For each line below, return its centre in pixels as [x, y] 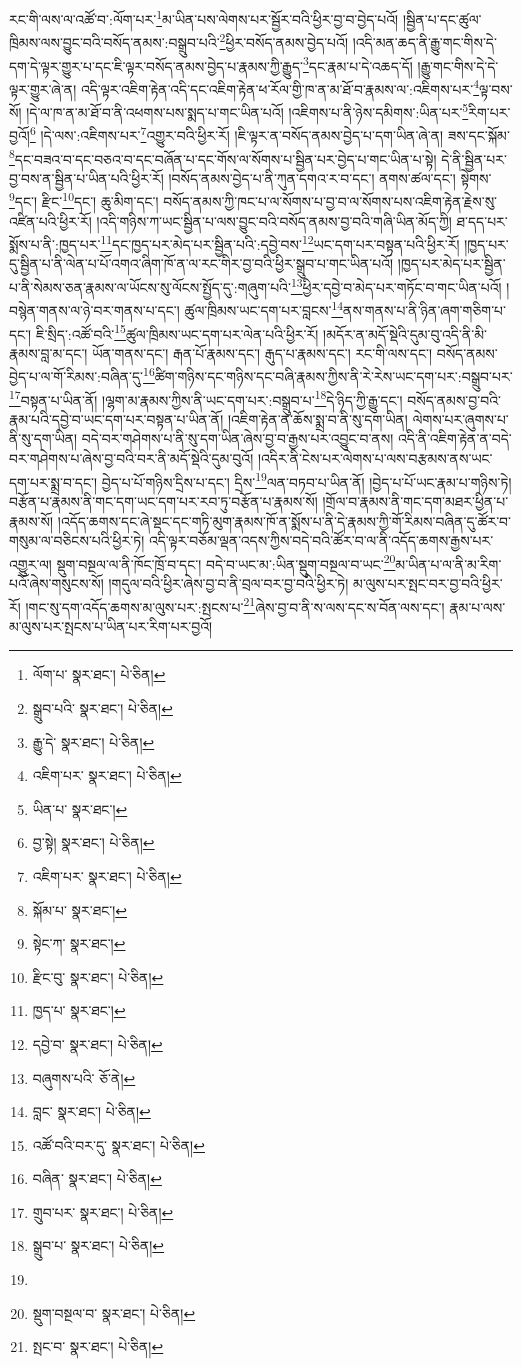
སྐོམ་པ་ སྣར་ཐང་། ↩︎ [80, 909]
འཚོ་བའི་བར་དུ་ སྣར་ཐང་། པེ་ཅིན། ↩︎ [118, 1144]
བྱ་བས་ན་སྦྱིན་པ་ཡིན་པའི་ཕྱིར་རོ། [86, 177]
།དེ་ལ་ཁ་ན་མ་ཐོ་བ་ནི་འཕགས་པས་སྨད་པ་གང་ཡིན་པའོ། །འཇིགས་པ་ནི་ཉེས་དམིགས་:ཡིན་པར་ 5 [247, 110]
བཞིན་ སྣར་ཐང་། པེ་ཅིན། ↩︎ [97, 1178]
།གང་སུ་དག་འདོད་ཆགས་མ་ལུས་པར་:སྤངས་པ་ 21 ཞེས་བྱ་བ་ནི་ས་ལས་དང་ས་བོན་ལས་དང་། [235, 605]
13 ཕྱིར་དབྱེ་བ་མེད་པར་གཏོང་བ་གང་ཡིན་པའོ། [396, 285]
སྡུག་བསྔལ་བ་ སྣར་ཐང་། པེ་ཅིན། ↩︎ [114, 1312]
